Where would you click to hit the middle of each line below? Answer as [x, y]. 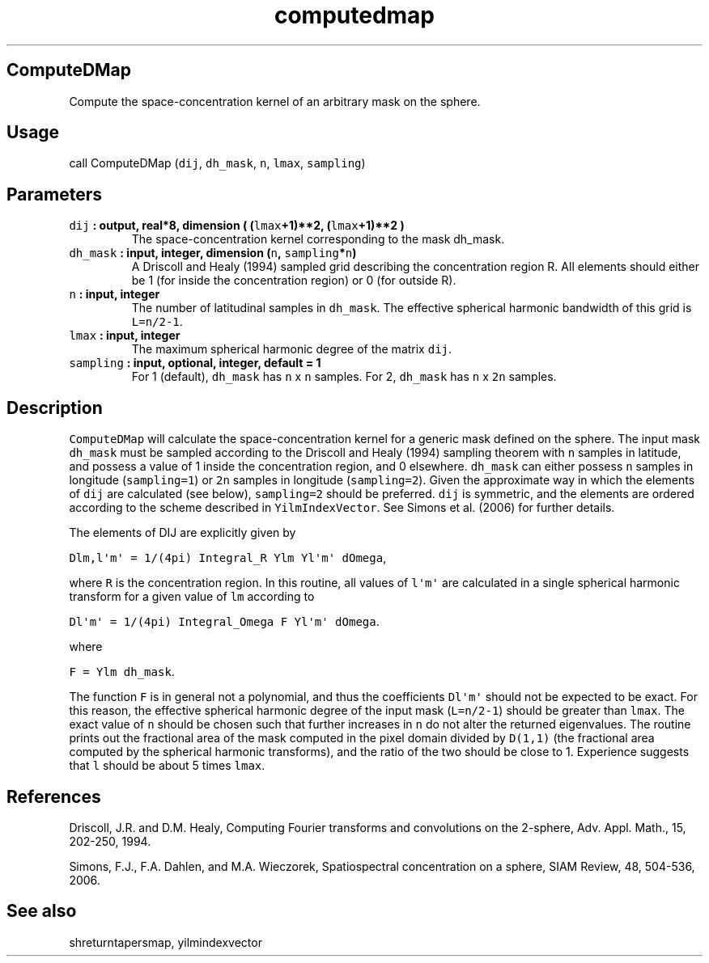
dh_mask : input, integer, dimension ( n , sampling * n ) [213, 253]
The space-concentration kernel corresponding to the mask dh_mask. [318, 239]
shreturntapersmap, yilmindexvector [166, 942]
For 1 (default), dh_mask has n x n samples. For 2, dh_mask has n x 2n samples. [344, 377]
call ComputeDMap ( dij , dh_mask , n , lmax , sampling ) [217, 163]
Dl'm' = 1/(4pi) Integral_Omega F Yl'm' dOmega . [224, 622]
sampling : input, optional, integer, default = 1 [195, 363]
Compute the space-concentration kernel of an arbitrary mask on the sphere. [275, 101]
